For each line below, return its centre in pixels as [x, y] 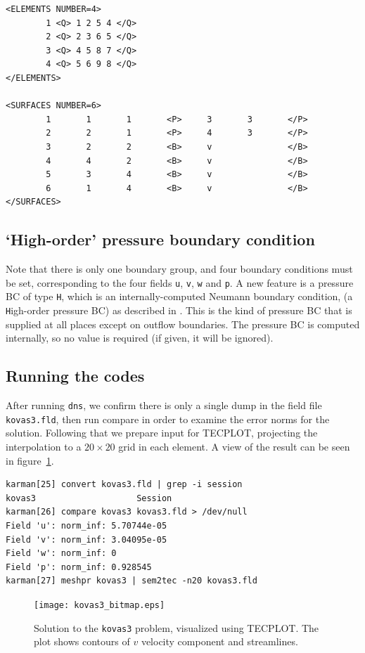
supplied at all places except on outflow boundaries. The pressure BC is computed [183, 324]
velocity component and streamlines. [219, 641]
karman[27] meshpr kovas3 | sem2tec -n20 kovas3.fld [132, 581]
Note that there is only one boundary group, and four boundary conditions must [179, 269]
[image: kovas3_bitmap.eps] [100, 605]
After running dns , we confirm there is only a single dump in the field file [164, 405]
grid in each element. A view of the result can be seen [234, 446]
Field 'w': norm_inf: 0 [61, 554]
